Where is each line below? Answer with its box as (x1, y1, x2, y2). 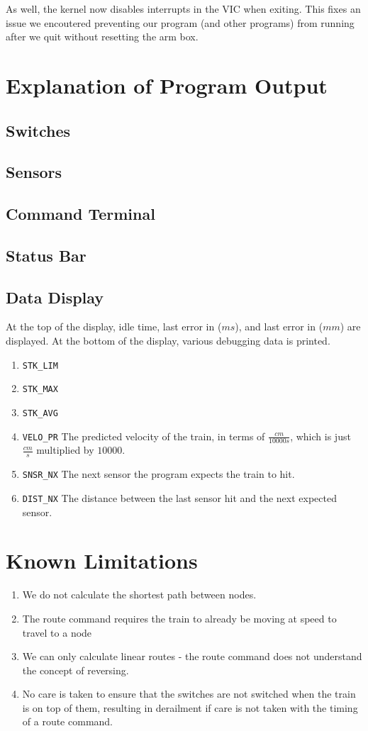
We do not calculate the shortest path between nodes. (22, 587, 257, 602)
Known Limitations (6, 546, 198, 575)
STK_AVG (22, 408, 58, 418)
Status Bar (6, 244, 87, 266)
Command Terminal (6, 203, 155, 225)
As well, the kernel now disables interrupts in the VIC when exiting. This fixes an (6, 1, 361, 16)
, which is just (290, 428, 351, 443)
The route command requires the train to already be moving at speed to (22, 610, 337, 625)
